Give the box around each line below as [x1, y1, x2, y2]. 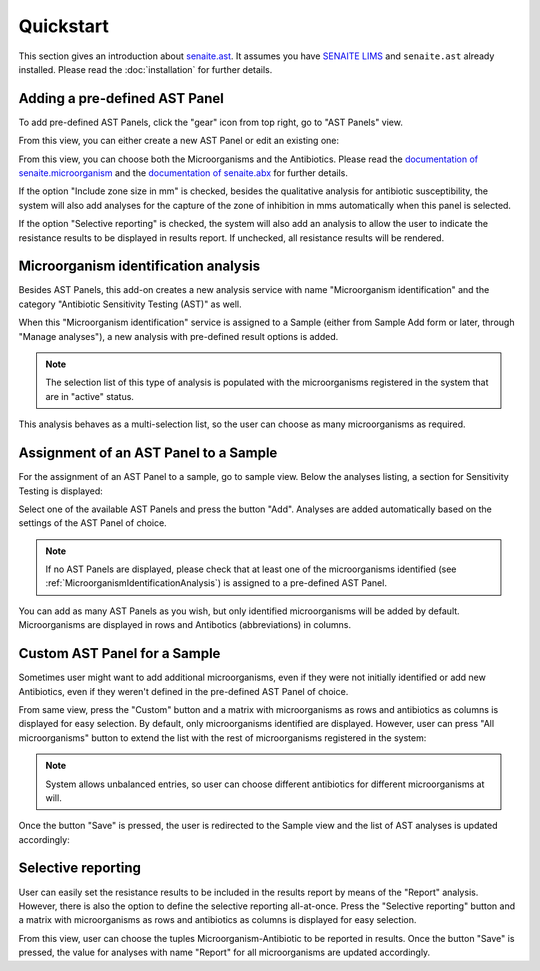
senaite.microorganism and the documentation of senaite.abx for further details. [18, 167, 349, 179]
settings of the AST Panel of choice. [18, 517, 167, 529]
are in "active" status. [45, 390, 135, 402]
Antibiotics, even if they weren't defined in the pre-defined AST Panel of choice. [18, 685, 349, 697]
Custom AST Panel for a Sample [18, 645, 221, 662]
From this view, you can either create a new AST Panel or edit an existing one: [18, 135, 340, 147]
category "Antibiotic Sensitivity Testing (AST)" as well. [18, 298, 242, 310]
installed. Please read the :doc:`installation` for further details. [18, 63, 273, 75]
